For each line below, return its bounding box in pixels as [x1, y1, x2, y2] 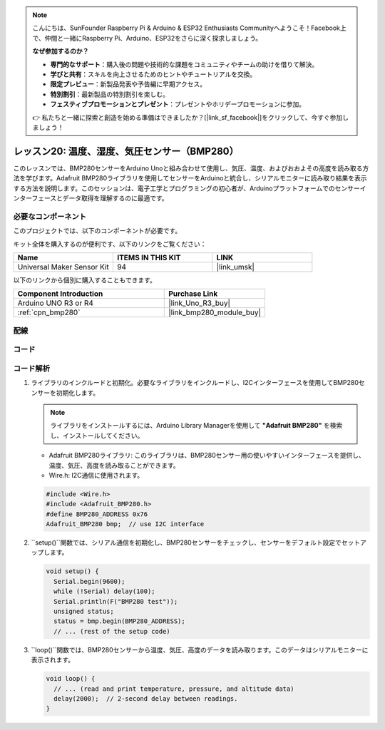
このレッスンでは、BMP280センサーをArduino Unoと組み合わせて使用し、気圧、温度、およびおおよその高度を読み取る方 [13, 164, 369, 173]
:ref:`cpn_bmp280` [17, 307, 81, 317]
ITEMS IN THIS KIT [116, 252, 181, 262]
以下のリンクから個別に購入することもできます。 [13, 275, 157, 284]
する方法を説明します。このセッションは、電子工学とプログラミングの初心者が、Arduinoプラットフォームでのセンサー [13, 184, 360, 192]
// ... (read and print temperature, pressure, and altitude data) [53, 684, 294, 693]
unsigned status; [53, 607, 114, 615]
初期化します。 [56, 389, 100, 397]
